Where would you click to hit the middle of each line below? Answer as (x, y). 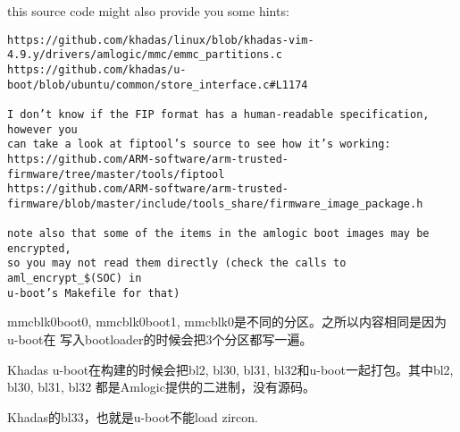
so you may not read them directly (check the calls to (177, 263)
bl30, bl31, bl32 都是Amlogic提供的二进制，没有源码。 (161, 387)
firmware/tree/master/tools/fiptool (116, 174)
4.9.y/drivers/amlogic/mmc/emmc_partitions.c (145, 55)
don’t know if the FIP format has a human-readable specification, (225, 114)
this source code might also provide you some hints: (148, 11)
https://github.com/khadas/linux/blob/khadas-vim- (161, 40)
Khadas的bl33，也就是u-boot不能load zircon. (133, 416)
